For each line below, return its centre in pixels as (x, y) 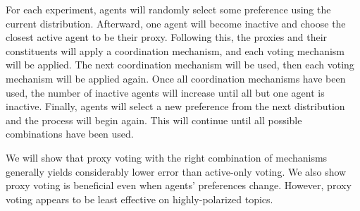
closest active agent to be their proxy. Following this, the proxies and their (167, 37)
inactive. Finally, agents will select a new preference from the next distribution (175, 106)
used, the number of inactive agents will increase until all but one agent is (165, 92)
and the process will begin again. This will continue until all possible (154, 120)
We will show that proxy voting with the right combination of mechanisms (167, 157)
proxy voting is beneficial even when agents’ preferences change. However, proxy (179, 185)
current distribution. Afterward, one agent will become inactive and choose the (176, 23)
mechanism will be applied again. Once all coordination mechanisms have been (176, 78)
